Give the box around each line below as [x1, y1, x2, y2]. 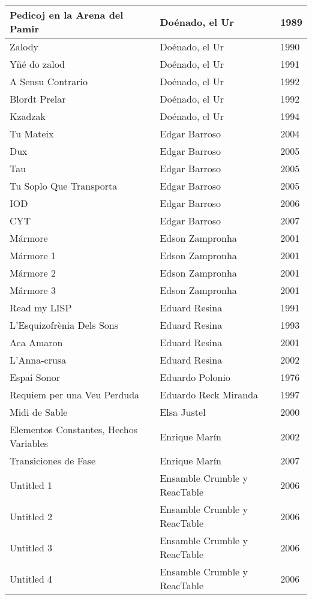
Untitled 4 [10, 571, 53, 586]
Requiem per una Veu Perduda [10, 388, 140, 401]
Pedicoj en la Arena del [10, 8, 124, 22]
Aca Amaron [10, 335, 63, 349]
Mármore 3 [10, 283, 56, 297]
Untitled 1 [10, 478, 53, 492]
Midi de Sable [10, 405, 68, 419]
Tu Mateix [10, 127, 54, 140]
